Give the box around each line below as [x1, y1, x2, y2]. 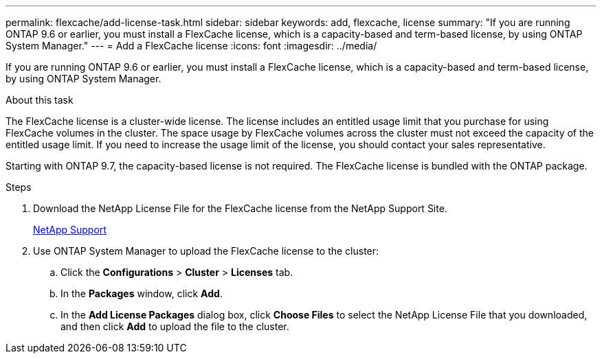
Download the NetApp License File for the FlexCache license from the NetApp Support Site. [33, 202, 447, 214]
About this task [5, 94, 74, 106]
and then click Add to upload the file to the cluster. [60, 321, 289, 332]
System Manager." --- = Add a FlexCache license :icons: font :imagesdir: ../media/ [5, 40, 377, 51]
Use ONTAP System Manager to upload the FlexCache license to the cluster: [33, 245, 379, 257]
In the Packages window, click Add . [60, 288, 223, 299]
